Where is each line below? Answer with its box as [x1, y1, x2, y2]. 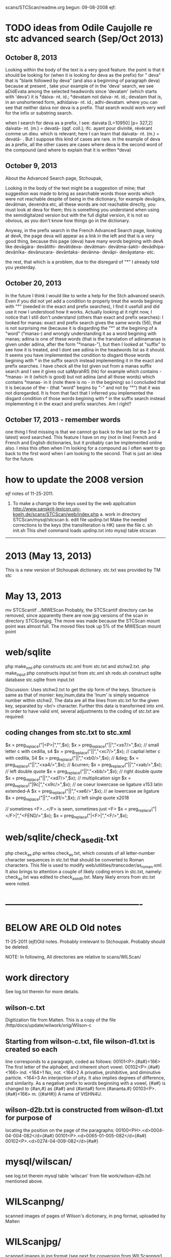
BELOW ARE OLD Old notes [5, 921, 122, 933]
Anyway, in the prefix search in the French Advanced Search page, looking [5, 227, 162, 233]
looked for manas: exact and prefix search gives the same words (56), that [5, 319, 162, 325]
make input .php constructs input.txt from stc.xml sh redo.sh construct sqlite [5, 669, 162, 677]
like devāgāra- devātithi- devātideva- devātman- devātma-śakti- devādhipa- [5, 243, 166, 249]
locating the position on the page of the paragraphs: [5, 1127, 115, 1133]
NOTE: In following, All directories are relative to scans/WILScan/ [5, 954, 141, 960]
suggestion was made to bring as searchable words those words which [5, 190, 155, 197]
